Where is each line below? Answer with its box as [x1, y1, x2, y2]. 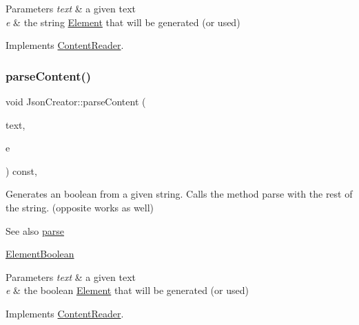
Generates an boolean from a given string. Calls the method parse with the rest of [6, 187, 353, 201]
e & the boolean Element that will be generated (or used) [6, 283, 249, 297]
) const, [6, 163, 37, 178]
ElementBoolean [6, 247, 74, 261]
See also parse [6, 223, 64, 238]
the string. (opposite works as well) [6, 200, 154, 214]
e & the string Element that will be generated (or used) [6, 14, 240, 29]
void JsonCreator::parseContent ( [6, 94, 146, 108]
